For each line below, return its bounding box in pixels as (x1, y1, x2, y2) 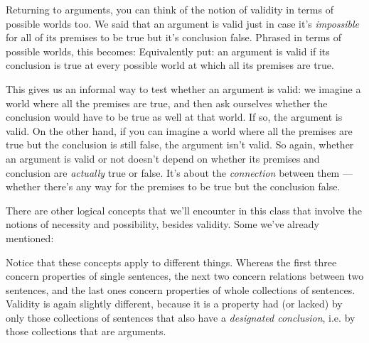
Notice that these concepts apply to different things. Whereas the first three (6, 254, 337, 269)
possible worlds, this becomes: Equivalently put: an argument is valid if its (6, 43, 330, 58)
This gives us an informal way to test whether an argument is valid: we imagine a (6, 81, 361, 96)
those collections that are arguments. (6, 324, 166, 339)
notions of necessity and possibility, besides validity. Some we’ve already (6, 217, 319, 232)
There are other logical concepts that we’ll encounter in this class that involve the (6, 202, 362, 217)
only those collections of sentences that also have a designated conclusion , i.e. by (6, 310, 355, 325)
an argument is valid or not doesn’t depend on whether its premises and (6, 151, 320, 165)
